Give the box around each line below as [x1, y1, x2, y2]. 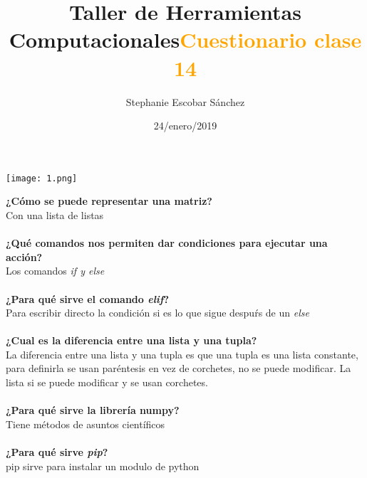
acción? [6, 249, 43, 264]
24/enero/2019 [153, 118, 217, 133]
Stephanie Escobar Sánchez [125, 94, 245, 109]
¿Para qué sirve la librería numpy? [6, 403, 180, 418]
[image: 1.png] [6, 173, 78, 184]
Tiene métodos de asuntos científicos [6, 416, 165, 431]
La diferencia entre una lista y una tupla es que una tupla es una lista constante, [6, 346, 358, 361]
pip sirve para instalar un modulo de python [6, 458, 200, 473]
